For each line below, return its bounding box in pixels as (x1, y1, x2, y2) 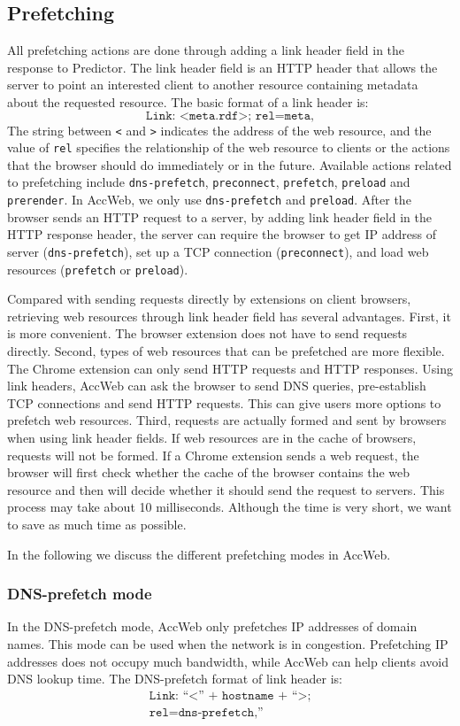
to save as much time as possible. (7, 515, 187, 534)
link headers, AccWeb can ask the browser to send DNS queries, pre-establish (7, 376, 426, 395)
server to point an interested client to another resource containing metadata (7, 75, 418, 94)
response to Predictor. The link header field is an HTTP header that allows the (7, 58, 438, 76)
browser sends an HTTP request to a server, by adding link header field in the (7, 207, 432, 226)
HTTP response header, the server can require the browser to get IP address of (7, 225, 436, 243)
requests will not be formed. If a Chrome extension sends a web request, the (7, 445, 419, 464)
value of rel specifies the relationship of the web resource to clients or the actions (7, 138, 450, 157)
